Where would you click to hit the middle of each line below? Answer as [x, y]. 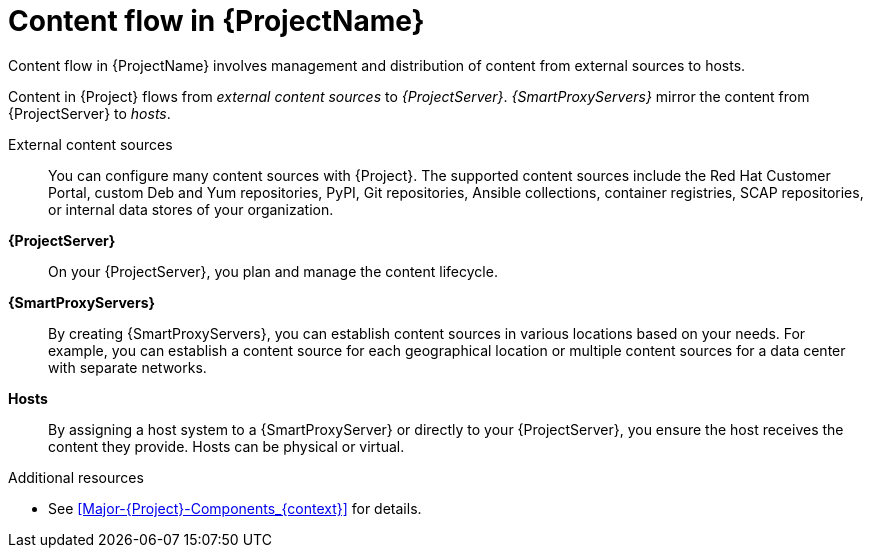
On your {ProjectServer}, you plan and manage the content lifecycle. [273, 271]
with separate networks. [127, 367]
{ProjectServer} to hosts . [89, 113]
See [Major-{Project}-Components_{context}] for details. [235, 508]
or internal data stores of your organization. [191, 209]
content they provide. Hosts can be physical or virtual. [226, 446]
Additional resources [76, 477]
